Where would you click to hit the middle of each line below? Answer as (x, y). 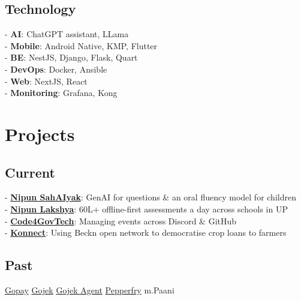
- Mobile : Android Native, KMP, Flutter (81, 45)
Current (30, 172)
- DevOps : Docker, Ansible (56, 69)
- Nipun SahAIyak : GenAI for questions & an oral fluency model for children (150, 197)
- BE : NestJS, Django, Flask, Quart (71, 57)
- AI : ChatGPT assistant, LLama (67, 34)
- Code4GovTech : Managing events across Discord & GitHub (121, 220)
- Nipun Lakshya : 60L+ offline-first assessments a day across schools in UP (146, 208)
